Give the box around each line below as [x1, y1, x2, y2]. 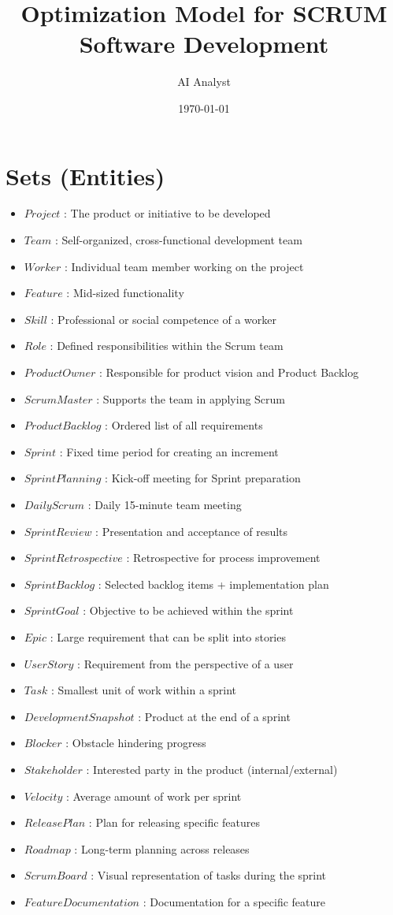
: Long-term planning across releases [74, 840, 250, 857]
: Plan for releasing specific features [88, 814, 261, 831]
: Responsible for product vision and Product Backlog [98, 364, 359, 380]
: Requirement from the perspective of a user [77, 655, 294, 671]
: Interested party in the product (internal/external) [86, 761, 338, 777]
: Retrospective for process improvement [126, 549, 321, 566]
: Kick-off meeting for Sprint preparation [105, 470, 301, 486]
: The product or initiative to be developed [64, 205, 271, 221]
